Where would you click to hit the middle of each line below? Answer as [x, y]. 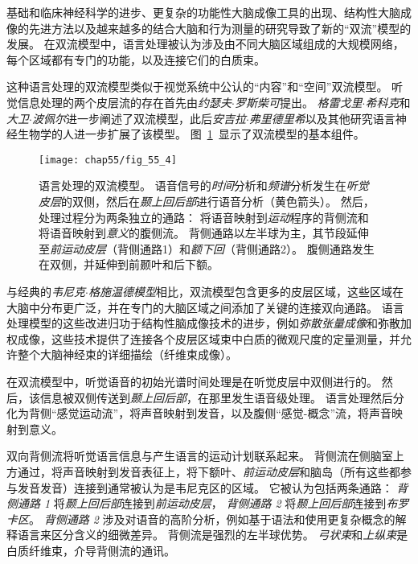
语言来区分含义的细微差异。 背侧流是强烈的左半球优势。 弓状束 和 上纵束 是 [213, 535]
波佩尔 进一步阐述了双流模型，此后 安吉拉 [139, 118]
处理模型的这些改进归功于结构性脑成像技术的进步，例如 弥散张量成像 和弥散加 [209, 323]
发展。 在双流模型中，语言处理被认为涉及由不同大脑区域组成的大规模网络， [205, 44]
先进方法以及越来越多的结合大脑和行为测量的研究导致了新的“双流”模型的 [220, 28]
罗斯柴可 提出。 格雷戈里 [298, 102]
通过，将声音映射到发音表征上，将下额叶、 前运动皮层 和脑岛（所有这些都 [209, 471]
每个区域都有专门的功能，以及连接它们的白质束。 [136, 59]
